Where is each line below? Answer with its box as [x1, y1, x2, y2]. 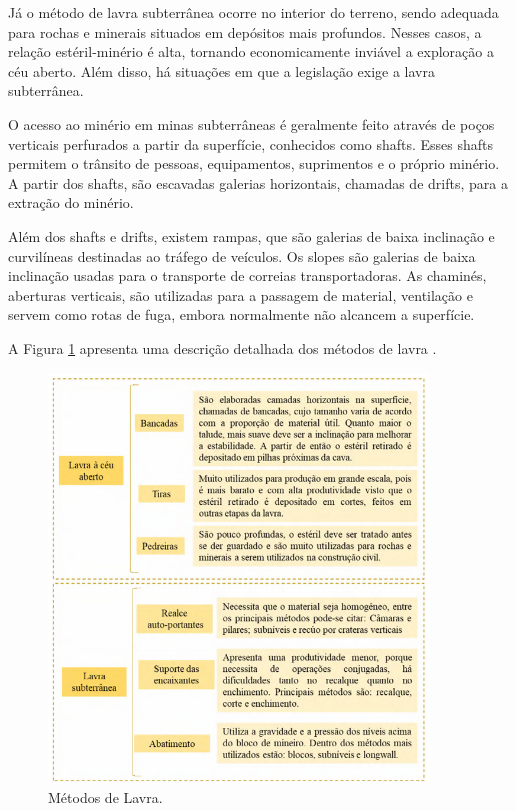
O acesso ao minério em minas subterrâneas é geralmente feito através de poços [8, 113, 495, 134]
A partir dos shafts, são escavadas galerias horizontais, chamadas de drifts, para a [8, 172, 508, 193]
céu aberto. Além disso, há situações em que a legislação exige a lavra [8, 60, 435, 81]
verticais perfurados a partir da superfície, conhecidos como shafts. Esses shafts [8, 133, 494, 154]
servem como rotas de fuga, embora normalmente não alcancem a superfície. [8, 304, 475, 325]
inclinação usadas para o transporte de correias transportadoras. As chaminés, [8, 265, 487, 286]
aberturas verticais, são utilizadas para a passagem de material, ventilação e [8, 284, 473, 305]
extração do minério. [8, 192, 134, 213]
